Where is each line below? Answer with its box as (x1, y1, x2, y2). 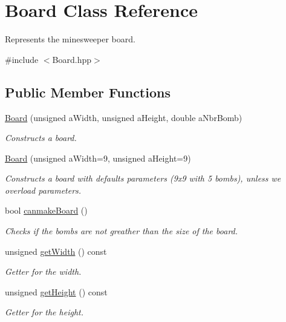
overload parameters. (5, 183, 82, 196)
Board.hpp (52, 53, 91, 65)
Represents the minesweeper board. (5, 33, 135, 45)
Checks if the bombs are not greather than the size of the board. (5, 225, 238, 237)
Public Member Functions (5, 82, 171, 101)
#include (5, 53, 39, 65)
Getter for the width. (5, 265, 82, 278)
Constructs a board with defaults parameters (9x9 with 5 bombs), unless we (5, 172, 281, 185)
